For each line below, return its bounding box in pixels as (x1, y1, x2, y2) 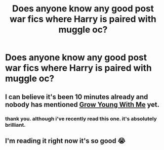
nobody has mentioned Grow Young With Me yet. (5, 100, 160, 109)
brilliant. (5, 121, 26, 128)
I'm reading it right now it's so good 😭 (5, 137, 125, 145)
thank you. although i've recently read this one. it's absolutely (5, 115, 157, 122)
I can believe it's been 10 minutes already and (5, 93, 148, 101)
